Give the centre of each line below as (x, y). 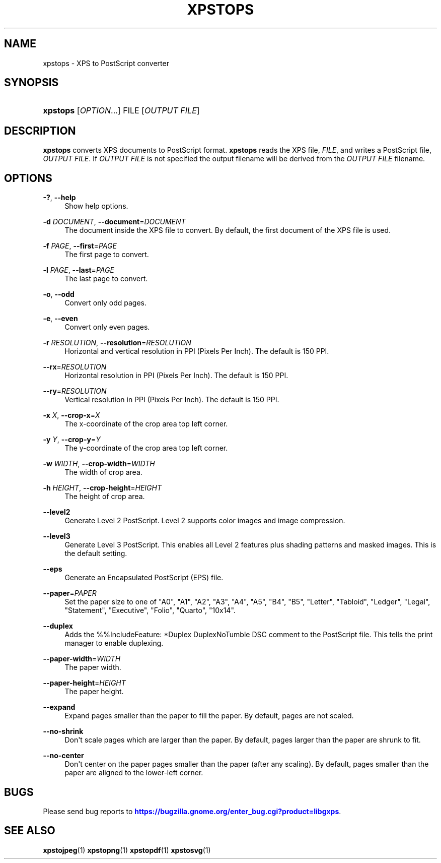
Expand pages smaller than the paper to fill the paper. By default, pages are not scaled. (209, 716)
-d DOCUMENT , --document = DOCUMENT (114, 222)
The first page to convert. (107, 255)
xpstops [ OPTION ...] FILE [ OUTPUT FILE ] (121, 111)
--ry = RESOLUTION (75, 391)
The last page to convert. (106, 279)
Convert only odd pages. (105, 303)
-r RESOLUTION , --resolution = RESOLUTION (117, 343)
